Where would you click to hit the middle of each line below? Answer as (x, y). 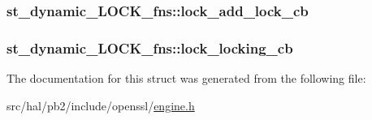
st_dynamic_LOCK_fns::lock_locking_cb (150, 47)
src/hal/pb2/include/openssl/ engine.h (101, 105)
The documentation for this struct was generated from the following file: (186, 78)
